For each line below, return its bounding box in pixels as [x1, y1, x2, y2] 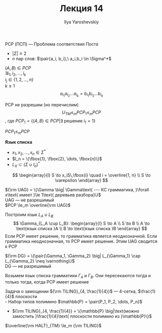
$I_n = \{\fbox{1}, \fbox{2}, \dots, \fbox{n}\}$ [12, 156, 102, 162]
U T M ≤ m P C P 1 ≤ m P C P [62, 109, 101, 117]
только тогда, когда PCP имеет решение [5, 279, 89, 284]
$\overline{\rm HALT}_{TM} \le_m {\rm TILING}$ [5, 322, 102, 328]
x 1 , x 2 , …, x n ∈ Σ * [12, 149, 46, 156]
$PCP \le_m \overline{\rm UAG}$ [5, 202, 71, 208]
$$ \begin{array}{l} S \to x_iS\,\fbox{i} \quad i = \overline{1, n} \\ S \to [12, 172, 151, 178]
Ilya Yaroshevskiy [64, 19, 99, 25]
